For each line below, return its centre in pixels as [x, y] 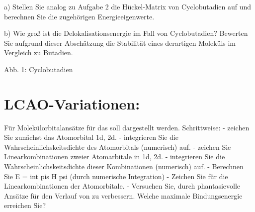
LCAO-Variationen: [72, 103]
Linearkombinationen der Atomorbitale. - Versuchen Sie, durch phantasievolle [122, 186]
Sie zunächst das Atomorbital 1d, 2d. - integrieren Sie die [91, 137]
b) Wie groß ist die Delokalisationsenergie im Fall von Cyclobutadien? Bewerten [126, 33]
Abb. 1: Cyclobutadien [39, 69]
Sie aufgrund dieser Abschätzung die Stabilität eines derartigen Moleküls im [120, 43]
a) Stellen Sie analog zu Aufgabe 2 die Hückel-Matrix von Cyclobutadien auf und [128, 6]
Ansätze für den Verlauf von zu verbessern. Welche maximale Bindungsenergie [123, 195]
